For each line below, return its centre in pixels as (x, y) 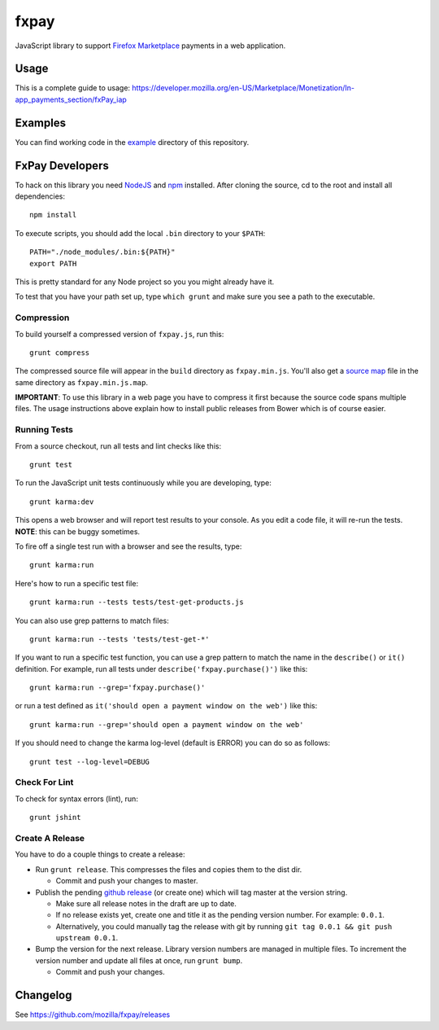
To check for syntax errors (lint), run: (76, 799)
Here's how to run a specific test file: (76, 583)
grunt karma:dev (62, 502)
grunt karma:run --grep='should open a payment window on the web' (167, 724)
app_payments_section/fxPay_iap (71, 99)
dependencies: (40, 196)
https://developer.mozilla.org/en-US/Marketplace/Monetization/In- (243, 88)
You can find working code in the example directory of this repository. (132, 142)
